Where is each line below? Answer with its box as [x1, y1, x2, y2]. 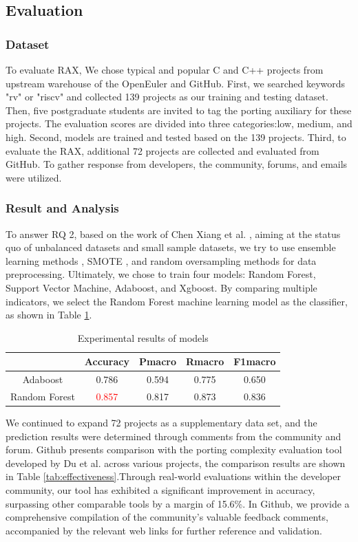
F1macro [233, 354, 276, 369]
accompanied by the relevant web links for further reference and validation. [6, 523, 322, 537]
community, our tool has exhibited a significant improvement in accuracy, [6, 483, 315, 497]
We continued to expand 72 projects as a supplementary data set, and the [6, 415, 317, 430]
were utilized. [6, 170, 62, 184]
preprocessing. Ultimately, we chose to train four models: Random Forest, [6, 267, 316, 281]
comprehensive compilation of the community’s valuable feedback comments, [6, 510, 328, 524]
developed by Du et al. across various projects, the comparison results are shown [6, 455, 346, 470]
